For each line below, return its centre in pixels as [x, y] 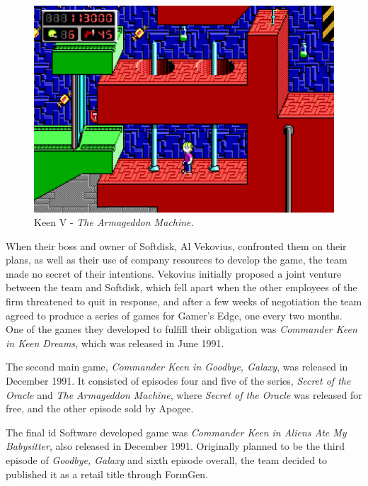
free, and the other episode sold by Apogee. [100, 408]
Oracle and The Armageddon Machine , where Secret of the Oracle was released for [184, 394]
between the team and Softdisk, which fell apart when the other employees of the [182, 287]
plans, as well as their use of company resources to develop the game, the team [177, 260]
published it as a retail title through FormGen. [107, 474]
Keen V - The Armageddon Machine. [114, 222]
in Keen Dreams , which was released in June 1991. [115, 343]
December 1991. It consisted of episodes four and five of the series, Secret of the [178, 381]
